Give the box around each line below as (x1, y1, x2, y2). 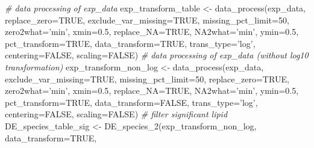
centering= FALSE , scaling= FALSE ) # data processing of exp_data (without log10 (5, 49, 309, 61)
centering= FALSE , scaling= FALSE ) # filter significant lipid (5, 108, 228, 120)
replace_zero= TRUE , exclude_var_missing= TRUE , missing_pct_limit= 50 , (5, 13, 289, 26)
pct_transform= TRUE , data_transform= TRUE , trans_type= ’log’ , (5, 37, 256, 49)
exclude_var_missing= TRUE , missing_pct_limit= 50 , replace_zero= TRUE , (5, 72, 289, 85)
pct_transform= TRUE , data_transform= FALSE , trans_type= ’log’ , (5, 96, 258, 108)
